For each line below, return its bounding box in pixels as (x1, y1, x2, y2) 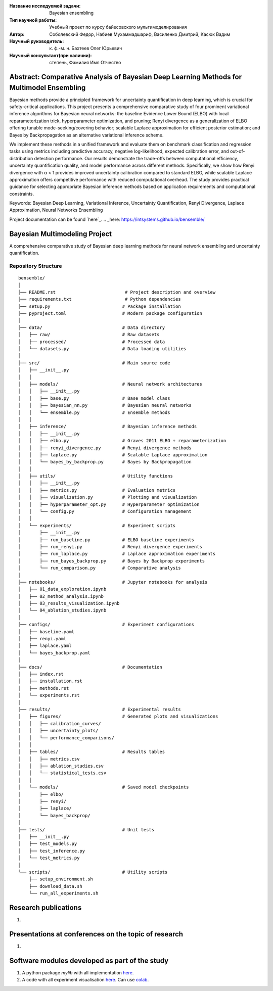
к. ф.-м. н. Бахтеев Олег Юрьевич (49, 45, 122, 52)
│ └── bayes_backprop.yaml (18, 650, 90, 655)
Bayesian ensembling (49, 10, 94, 16)
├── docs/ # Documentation (18, 664, 163, 670)
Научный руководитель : (9, 38, 64, 44)
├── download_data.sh (28, 883, 83, 889)
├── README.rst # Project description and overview (18, 289, 216, 295)
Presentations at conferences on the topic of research (9, 930, 184, 938)
